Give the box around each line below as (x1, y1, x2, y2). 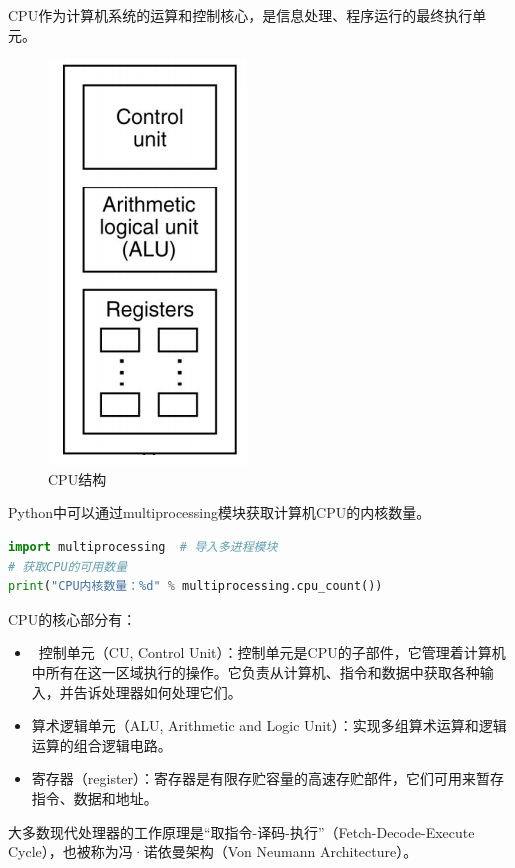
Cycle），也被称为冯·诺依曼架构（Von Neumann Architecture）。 (8, 841, 418, 862)
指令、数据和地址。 (31, 787, 158, 808)
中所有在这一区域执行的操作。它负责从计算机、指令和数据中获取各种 (31, 661, 480, 682)
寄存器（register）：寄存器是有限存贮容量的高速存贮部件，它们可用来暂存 (31, 768, 505, 789)
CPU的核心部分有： (8, 608, 137, 629)
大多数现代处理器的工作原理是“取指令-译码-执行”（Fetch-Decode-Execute (8, 821, 475, 842)
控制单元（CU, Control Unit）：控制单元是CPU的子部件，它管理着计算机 (38, 642, 506, 663)
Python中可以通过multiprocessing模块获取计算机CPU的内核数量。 (8, 502, 431, 523)
